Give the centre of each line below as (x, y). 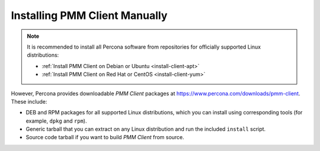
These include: (29, 101)
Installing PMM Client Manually (89, 15)
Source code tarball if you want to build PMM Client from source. (105, 137)
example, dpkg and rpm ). (56, 121)
